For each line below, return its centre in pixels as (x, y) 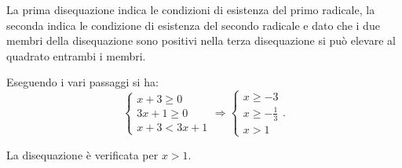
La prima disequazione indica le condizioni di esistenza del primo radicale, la (191, 9)
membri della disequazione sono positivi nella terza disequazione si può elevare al (201, 40)
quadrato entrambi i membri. (76, 55)
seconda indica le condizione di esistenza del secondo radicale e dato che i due (193, 25)
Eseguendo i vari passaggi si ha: (82, 82)
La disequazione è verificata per (82, 154)
